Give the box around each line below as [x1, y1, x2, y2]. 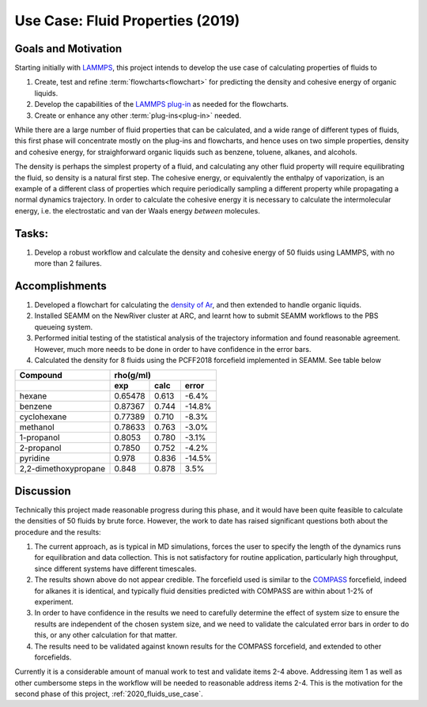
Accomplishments [14, 279, 107, 293]
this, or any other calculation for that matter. [34, 630, 178, 640]
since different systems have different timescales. [34, 564, 197, 573]
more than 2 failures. [34, 259, 102, 268]
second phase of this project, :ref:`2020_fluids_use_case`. [14, 689, 203, 699]
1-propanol [19, 432, 60, 443]
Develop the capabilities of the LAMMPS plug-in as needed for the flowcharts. [34, 100, 289, 109]
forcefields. [34, 652, 72, 662]
